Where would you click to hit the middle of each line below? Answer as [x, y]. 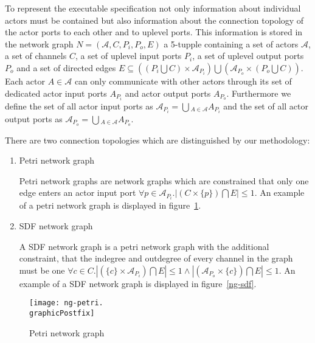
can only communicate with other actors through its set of [183, 81]
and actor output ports [168, 93]
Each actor [25, 81]
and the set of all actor [266, 106]
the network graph [39, 43]
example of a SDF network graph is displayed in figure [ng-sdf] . [138, 283]
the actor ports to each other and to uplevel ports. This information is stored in [154, 32]
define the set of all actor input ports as [79, 106]
